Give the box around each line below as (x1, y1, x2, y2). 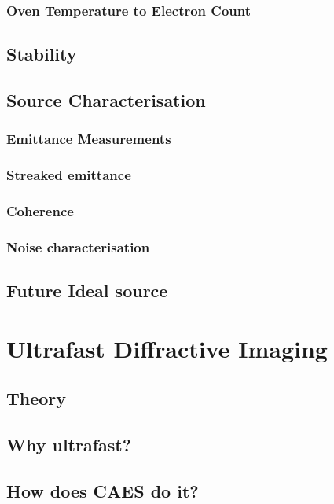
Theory (6, 386, 67, 410)
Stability (6, 42, 77, 66)
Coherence (6, 201, 74, 221)
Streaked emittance (6, 165, 131, 185)
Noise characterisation (6, 237, 150, 256)
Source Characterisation (6, 88, 206, 112)
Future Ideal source (6, 278, 168, 303)
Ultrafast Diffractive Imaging (6, 332, 328, 364)
